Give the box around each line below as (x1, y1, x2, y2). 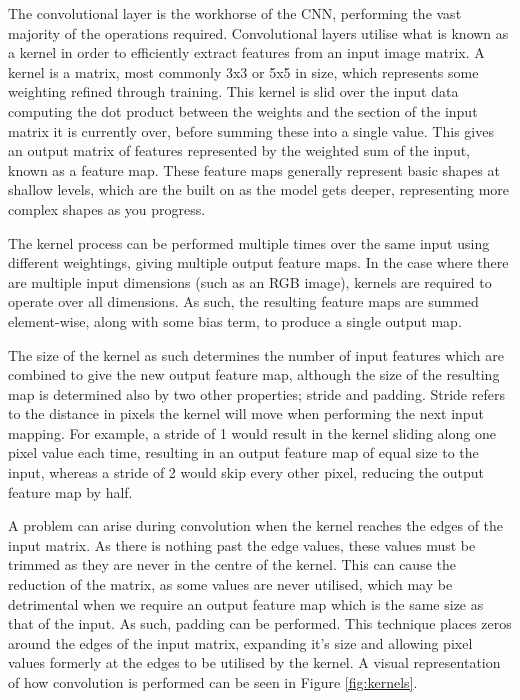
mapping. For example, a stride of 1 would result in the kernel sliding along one (8, 422, 496, 443)
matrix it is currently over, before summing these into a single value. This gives (8, 120, 494, 141)
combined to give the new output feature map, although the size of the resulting (8, 364, 500, 385)
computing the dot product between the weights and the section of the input (8, 100, 478, 121)
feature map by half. (8, 481, 133, 502)
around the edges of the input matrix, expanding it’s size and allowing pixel (8, 632, 473, 653)
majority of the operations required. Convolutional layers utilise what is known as (8, 22, 509, 43)
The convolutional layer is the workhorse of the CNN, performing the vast (8, 3, 462, 23)
